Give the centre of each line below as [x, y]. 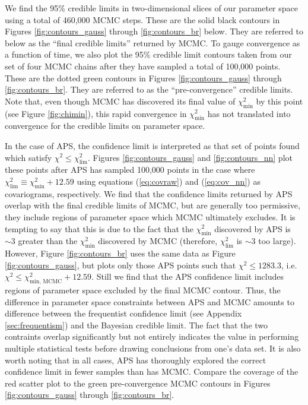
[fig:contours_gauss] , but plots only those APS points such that [120, 265]
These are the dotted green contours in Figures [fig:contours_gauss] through [143, 77]
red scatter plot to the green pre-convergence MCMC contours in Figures [138, 383]
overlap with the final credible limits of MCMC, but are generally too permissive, [153, 205]
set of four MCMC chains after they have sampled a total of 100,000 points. [143, 66]
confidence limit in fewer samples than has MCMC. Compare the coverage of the [152, 371]
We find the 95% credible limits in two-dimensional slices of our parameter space [152, 8]
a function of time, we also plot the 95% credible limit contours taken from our [148, 54]
